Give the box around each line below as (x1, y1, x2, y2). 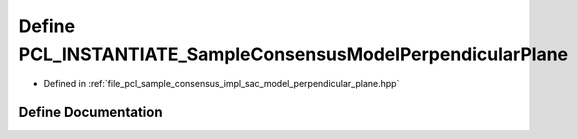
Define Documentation (18, 104, 163, 121)
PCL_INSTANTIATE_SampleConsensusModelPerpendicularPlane (18, 43, 569, 65)
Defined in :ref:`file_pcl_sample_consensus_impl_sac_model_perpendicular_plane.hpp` (43, 78, 400, 90)
